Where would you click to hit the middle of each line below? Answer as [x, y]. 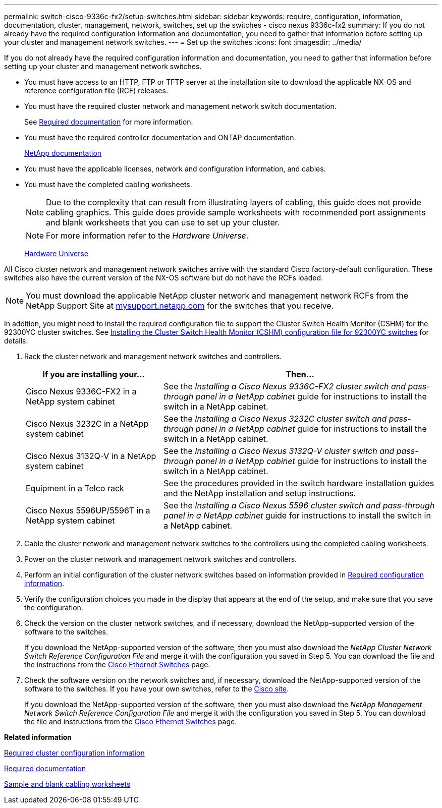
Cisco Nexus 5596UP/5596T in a [88, 510]
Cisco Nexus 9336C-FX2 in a [81, 391]
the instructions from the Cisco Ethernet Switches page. [117, 665]
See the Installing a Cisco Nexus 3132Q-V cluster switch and [279, 451]
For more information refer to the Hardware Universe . [147, 236]
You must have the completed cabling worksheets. [108, 184]
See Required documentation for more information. [109, 122]
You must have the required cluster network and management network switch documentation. [180, 106]
